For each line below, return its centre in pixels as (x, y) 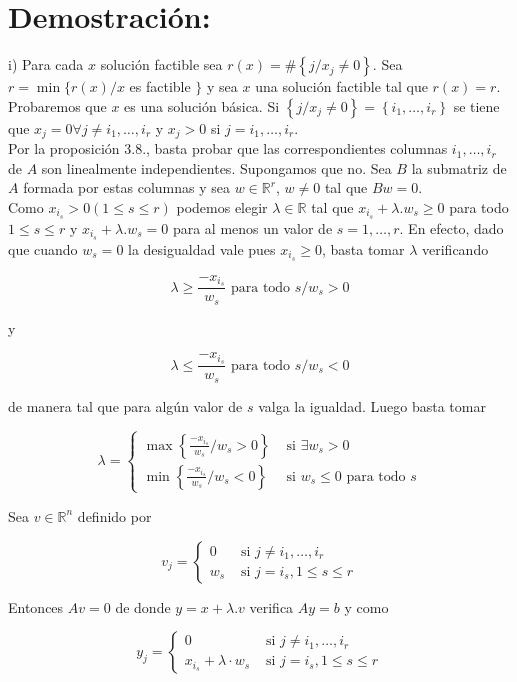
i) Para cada (46, 64)
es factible (160, 86)
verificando (455, 248)
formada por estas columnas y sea (127, 187)
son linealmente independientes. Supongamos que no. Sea (216, 167)
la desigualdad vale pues (202, 248)
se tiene (476, 105)
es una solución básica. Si (202, 105)
